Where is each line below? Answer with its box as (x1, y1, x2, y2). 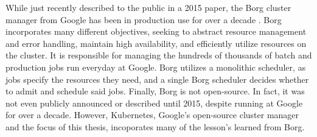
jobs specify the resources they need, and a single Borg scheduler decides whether (5, 72, 309, 85)
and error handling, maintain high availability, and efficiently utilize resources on (5, 37, 307, 49)
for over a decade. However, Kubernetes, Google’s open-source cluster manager (5, 108, 299, 121)
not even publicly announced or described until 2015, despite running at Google (5, 96, 303, 109)
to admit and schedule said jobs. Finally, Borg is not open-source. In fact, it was (5, 85, 305, 97)
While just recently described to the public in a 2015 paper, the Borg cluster (5, 1, 291, 13)
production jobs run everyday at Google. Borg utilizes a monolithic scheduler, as (5, 60, 306, 73)
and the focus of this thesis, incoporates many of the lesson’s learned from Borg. (5, 120, 305, 133)
